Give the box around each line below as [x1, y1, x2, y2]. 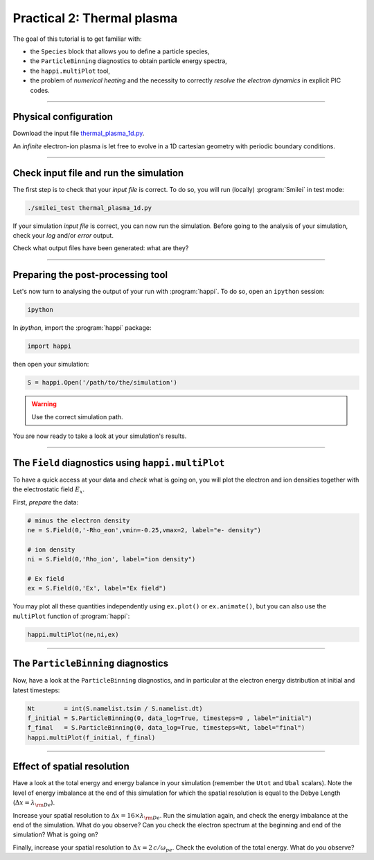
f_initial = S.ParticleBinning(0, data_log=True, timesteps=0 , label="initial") [27, 714, 313, 722]
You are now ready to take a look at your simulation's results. [12, 432, 187, 440]
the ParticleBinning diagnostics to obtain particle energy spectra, [30, 57, 228, 65]
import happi [27, 342, 72, 350]
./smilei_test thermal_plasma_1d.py [27, 204, 152, 211]
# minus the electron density [27, 516, 130, 525]
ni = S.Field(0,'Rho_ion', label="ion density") [27, 555, 196, 563]
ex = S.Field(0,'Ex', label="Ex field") [27, 584, 166, 593]
